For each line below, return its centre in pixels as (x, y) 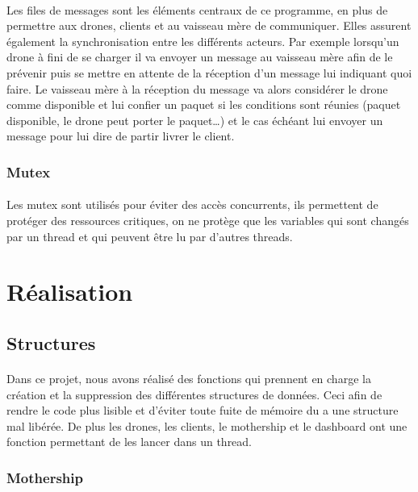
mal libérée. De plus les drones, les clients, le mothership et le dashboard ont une (207, 425)
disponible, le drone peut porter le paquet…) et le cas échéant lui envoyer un (195, 120)
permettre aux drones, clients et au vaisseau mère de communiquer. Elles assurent (209, 25)
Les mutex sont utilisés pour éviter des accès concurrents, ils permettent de (192, 204)
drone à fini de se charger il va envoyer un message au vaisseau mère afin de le (200, 57)
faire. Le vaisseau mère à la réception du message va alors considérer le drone (197, 88)
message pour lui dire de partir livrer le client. (121, 136)
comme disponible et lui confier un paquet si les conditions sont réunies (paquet (204, 104)
